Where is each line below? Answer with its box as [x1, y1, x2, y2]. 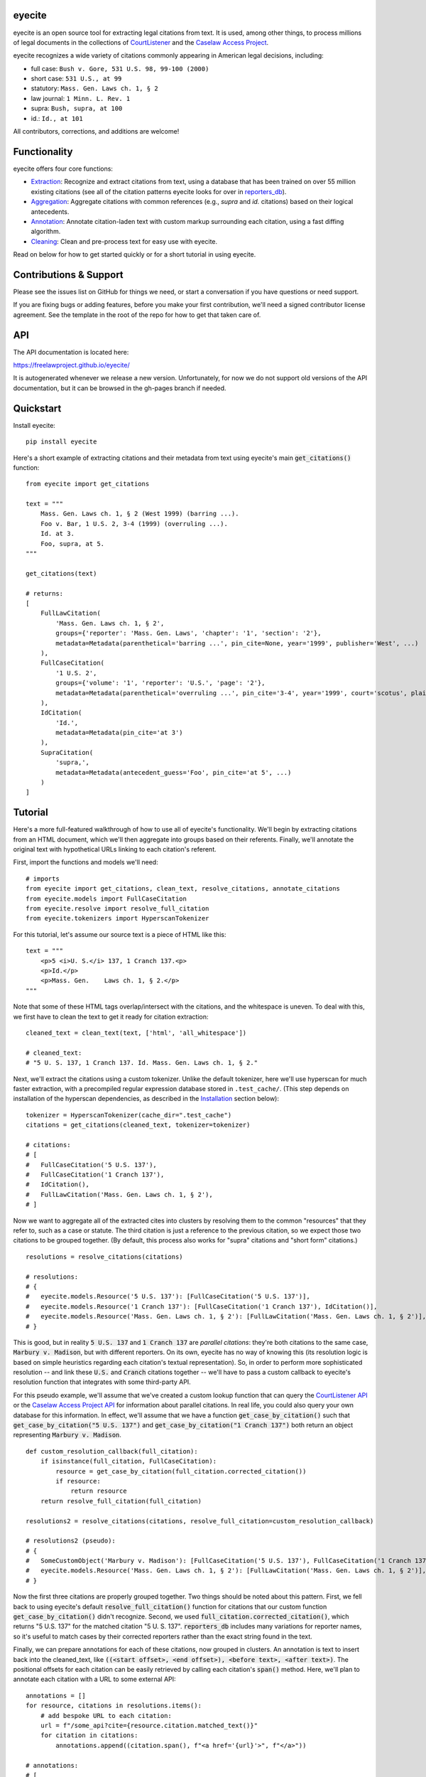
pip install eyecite [26, 438, 97, 446]
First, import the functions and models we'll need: [13, 858, 159, 866]
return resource [70, 1487, 127, 1496]
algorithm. [31, 227, 61, 236]
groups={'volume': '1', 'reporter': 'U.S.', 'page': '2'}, [55, 679, 266, 687]
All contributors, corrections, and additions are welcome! [13, 127, 180, 136]
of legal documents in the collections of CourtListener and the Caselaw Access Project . [13, 38, 269, 46]
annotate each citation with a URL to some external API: [13, 1675, 177, 1684]
